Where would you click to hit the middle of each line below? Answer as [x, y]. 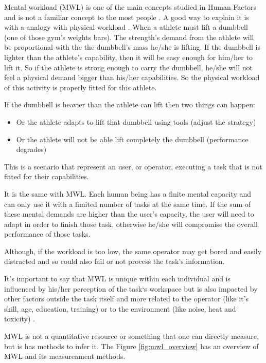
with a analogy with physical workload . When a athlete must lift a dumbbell [126, 27]
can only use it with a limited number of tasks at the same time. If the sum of [128, 204]
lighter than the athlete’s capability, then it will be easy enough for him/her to [128, 57]
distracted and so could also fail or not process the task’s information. [114, 261]
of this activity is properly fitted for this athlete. [81, 87]
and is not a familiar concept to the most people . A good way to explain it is [127, 17]
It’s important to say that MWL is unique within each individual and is [118, 279]
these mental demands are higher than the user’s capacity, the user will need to [129, 214]
